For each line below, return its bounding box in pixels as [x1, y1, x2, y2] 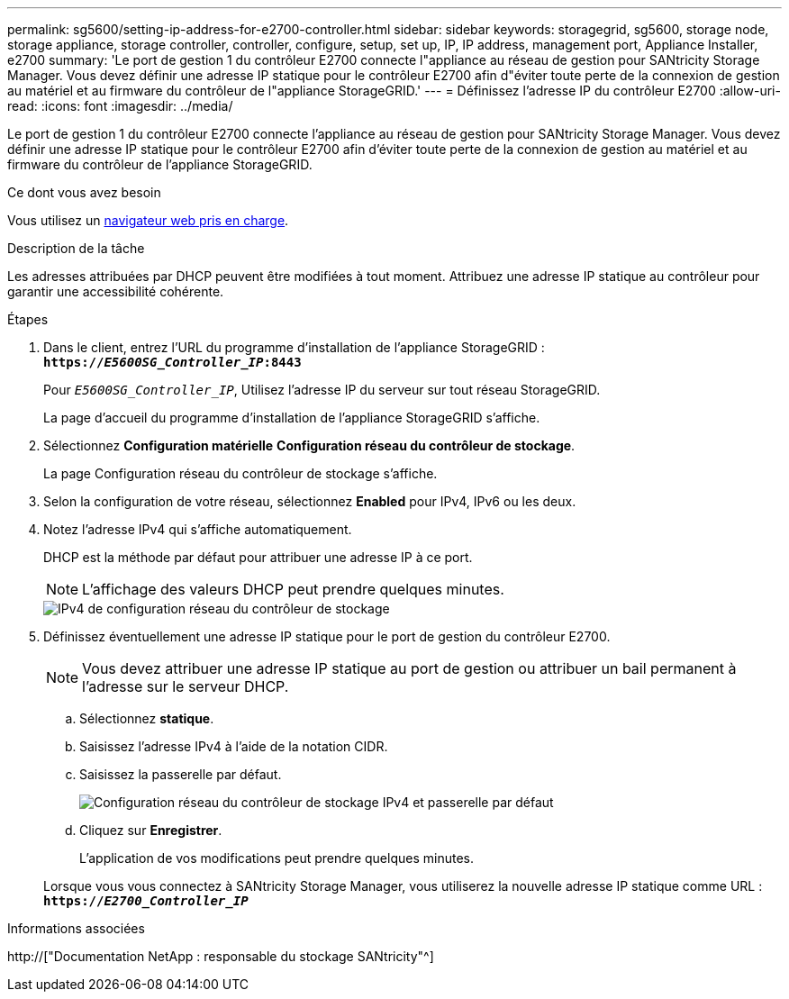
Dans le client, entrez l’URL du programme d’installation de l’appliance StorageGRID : [43, 340, 545, 355]
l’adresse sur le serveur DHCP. [82, 677, 289, 695]
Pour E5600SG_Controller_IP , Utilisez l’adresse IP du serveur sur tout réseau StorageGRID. [43, 382, 601, 397]
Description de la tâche [7, 241, 145, 256]
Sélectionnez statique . [79, 711, 214, 726]
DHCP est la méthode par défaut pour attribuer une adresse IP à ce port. [43, 549, 473, 565]
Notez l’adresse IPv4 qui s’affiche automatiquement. [43, 522, 352, 537]
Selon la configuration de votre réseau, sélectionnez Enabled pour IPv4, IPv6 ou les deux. [43, 494, 576, 509]
